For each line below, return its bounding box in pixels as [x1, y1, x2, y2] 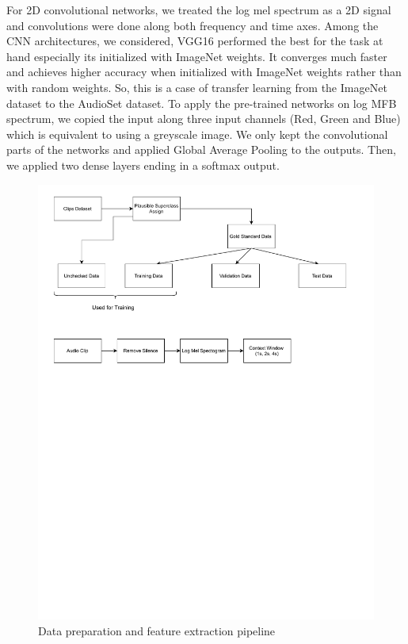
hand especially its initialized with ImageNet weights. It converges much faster [6, 48, 387, 64]
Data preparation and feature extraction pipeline [38, 623, 276, 639]
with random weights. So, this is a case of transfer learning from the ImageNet [6, 79, 387, 95]
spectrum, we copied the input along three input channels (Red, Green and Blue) [6, 110, 401, 127]
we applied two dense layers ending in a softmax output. [6, 156, 280, 173]
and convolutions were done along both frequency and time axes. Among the [6, 17, 379, 33]
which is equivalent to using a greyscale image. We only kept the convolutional [6, 125, 388, 142]
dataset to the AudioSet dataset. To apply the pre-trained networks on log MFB [6, 94, 397, 111]
